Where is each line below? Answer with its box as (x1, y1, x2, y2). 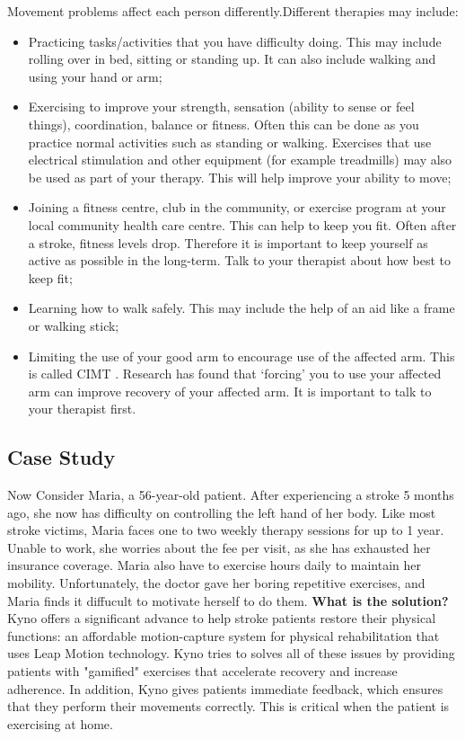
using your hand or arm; (28, 67, 162, 85)
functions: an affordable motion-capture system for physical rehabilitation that (7, 626, 440, 645)
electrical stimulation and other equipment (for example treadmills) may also (28, 150, 452, 169)
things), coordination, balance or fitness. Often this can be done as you (28, 114, 419, 133)
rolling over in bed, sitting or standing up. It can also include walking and (28, 49, 436, 68)
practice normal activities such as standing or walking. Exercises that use (28, 132, 432, 151)
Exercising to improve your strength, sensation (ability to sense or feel (28, 97, 415, 116)
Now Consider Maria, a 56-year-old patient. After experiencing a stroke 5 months (7, 485, 454, 504)
